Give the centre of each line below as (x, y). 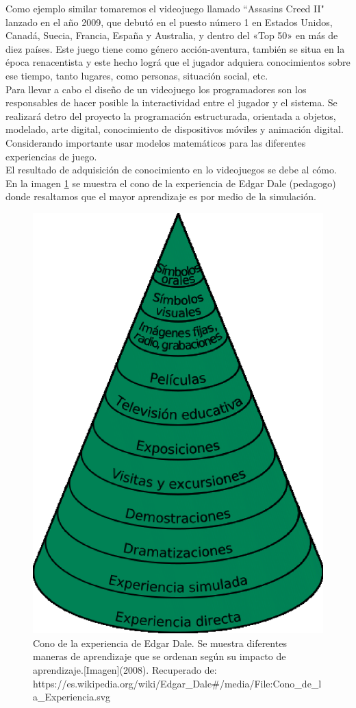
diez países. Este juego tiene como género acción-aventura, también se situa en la (175, 48)
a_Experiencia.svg (72, 697)
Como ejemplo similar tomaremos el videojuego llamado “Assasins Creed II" (165, 8)
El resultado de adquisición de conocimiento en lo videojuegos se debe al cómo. (171, 170)
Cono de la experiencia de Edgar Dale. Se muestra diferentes (160, 643)
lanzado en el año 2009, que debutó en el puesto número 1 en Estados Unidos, (169, 22)
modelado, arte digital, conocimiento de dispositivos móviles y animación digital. (175, 129)
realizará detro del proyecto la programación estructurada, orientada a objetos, (171, 115)
